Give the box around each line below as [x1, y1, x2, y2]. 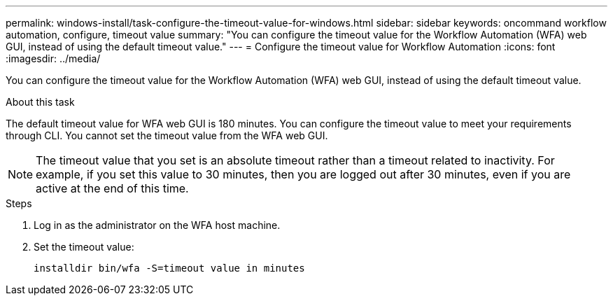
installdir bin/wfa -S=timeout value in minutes [34, 262, 305, 274]
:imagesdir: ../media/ [6, 52, 101, 64]
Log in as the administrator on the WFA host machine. [34, 219, 281, 231]
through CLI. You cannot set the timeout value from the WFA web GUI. [6, 129, 328, 141]
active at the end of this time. [36, 181, 189, 195]
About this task [6, 96, 75, 108]
